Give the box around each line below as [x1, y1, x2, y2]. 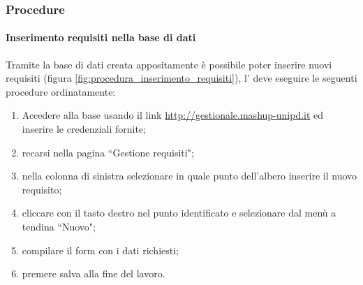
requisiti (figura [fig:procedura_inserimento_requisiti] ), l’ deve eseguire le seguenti [6, 71, 357, 85]
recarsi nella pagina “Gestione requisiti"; [22, 145, 194, 159]
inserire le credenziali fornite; [22, 122, 146, 136]
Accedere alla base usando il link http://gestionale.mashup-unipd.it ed [22, 108, 324, 122]
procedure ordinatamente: [6, 84, 116, 98]
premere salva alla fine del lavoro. [22, 266, 165, 281]
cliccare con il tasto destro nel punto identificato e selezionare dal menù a [22, 205, 336, 220]
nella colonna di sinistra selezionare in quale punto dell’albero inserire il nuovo [22, 168, 357, 183]
